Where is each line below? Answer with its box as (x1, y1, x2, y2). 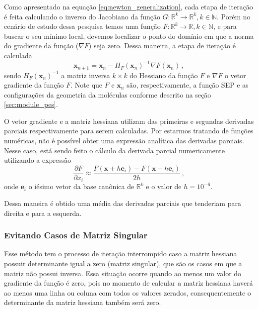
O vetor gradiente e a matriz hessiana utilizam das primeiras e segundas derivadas (4, 115, 254, 126)
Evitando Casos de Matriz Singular (4, 229, 148, 241)
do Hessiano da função (129, 70, 198, 80)
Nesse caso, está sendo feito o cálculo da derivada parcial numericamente (4, 145, 225, 155)
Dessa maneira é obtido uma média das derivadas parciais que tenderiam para (4, 198, 241, 208)
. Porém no (217, 11, 251, 21)
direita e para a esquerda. (4, 207, 82, 218)
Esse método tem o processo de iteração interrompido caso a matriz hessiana (4, 248, 237, 259)
